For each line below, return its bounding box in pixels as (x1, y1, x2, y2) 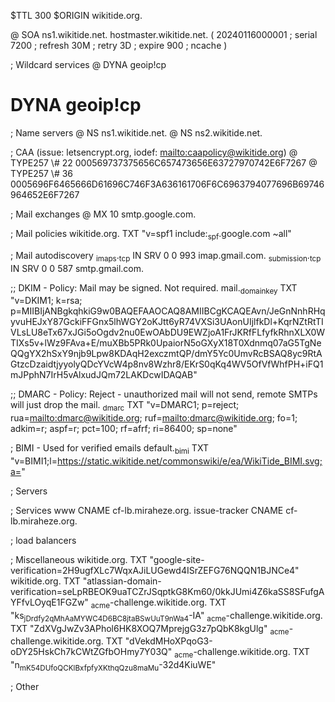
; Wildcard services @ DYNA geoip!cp (10, 59, 167, 70)
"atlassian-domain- (82, 575, 162, 587)
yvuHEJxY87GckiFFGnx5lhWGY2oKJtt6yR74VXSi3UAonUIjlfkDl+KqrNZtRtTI (10, 316, 324, 328)
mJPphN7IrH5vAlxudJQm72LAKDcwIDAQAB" (10, 369, 198, 381)
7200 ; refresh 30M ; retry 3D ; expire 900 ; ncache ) (10, 40, 228, 51)
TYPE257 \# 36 (10, 167, 74, 179)
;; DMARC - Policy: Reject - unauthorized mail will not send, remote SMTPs (10, 388, 318, 400)
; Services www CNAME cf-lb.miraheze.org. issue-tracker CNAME (10, 504, 284, 516)
